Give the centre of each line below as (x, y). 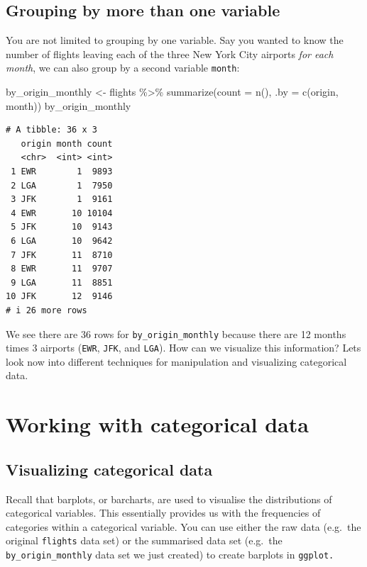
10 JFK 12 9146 (59, 297)
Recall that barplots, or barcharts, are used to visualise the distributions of (169, 499)
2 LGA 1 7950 (62, 185)
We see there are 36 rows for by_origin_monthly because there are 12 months (176, 333)
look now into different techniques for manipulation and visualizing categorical (176, 361)
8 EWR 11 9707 (62, 269)
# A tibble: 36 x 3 (51, 130)
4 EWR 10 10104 (62, 213)
